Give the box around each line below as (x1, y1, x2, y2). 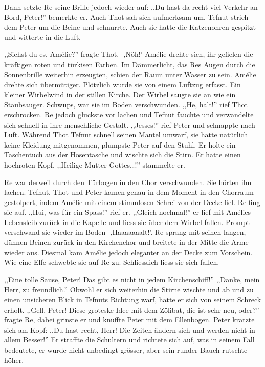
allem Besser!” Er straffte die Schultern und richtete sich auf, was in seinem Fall (4, 334, 255, 345)
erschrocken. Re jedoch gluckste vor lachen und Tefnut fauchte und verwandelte (4, 109, 254, 119)
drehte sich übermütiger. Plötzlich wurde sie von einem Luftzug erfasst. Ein (4, 79, 241, 90)
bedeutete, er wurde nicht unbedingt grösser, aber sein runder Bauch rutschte (4, 344, 248, 355)
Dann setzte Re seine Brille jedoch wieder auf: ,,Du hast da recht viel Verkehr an (4, 2, 258, 12)
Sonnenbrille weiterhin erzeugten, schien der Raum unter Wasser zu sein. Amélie (4, 69, 256, 79)
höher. (4, 354, 24, 365)
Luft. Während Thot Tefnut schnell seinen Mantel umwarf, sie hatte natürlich (4, 129, 248, 140)
